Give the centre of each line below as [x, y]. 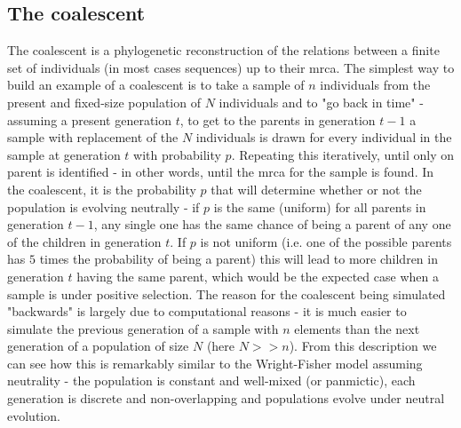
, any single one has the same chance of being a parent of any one [272, 224]
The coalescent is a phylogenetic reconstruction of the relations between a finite [223, 50]
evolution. [34, 415]
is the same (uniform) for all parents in [320, 206]
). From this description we [363, 346]
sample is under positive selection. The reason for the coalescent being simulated [227, 293]
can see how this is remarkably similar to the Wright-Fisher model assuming [215, 363]
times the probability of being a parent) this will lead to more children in [238, 259]
